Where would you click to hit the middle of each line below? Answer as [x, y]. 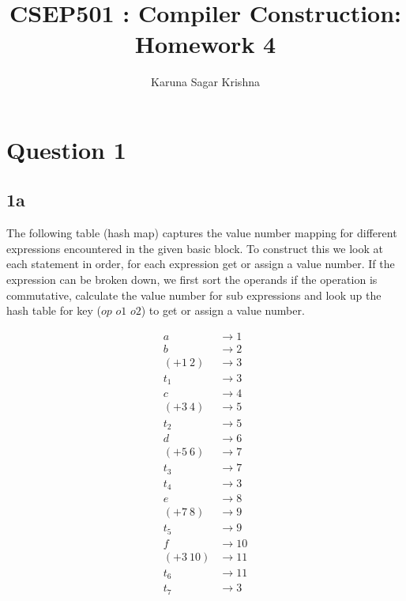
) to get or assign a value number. [223, 310]
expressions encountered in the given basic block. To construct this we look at [195, 248]
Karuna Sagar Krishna [205, 82]
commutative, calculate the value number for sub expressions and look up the [194, 295]
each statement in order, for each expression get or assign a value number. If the [201, 264]
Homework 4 [205, 44]
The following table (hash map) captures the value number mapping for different [202, 233]
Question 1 [66, 149]
